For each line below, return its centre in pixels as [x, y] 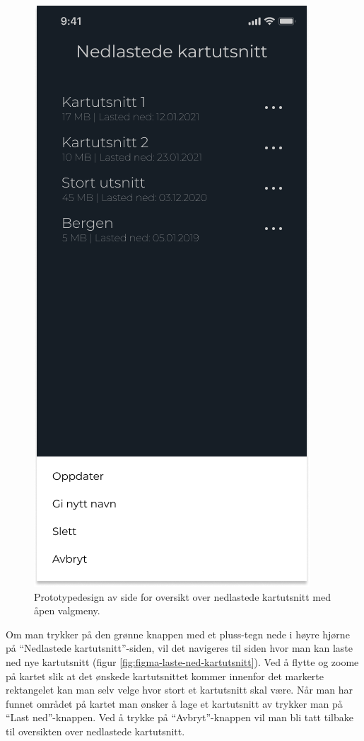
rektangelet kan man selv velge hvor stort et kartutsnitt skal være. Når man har [179, 690]
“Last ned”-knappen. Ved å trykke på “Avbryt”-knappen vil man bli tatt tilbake [180, 717]
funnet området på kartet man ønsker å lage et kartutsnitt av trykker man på [174, 703]
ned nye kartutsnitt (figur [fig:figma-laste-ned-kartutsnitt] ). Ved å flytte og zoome [182, 661]
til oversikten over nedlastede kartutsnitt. [95, 731]
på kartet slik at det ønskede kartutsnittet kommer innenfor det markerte [165, 676]
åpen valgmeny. [67, 610]
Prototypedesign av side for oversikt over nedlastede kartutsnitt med [182, 596]
